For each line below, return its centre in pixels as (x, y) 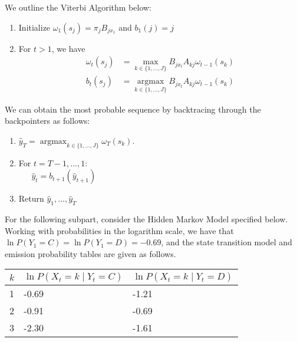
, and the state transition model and (227, 242)
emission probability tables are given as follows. (90, 253)
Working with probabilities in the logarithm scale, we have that (119, 230)
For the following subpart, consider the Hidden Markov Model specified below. (146, 219)
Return (31, 198)
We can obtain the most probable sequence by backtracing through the (133, 109)
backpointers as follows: (47, 121)
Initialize (34, 27)
